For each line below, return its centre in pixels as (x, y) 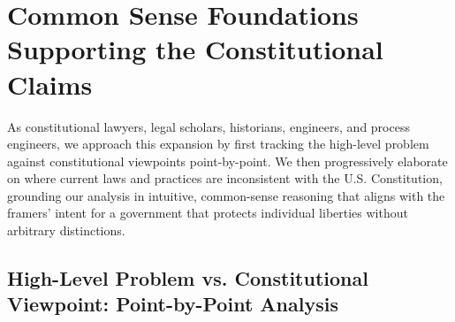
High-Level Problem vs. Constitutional (188, 278)
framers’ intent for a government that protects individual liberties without (208, 213)
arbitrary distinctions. (66, 230)
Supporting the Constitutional (195, 49)
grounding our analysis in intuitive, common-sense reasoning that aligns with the (226, 195)
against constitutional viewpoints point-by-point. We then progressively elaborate (227, 161)
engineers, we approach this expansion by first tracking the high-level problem (218, 144)
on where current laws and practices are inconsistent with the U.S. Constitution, (225, 178)
